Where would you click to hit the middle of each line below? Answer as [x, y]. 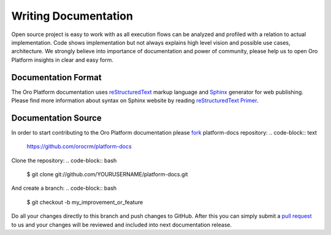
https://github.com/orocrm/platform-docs [79, 146]
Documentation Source [57, 118]
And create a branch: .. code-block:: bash [64, 188]
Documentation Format [56, 77]
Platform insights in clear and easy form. [62, 60]
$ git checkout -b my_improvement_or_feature [85, 202]
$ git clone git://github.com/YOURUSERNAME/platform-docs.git [107, 174]
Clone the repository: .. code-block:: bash [64, 160]
